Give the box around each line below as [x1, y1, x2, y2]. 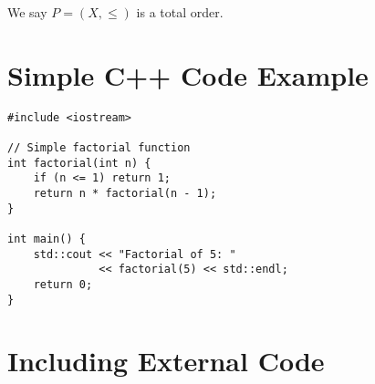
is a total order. [136, 3, 224, 21]
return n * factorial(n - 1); [33, 187, 217, 200]
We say [7, 3, 47, 21]
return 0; [33, 277, 93, 291]
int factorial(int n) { [7, 156, 151, 170]
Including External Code [7, 342, 325, 379]
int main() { [7, 232, 86, 245]
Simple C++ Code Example [7, 56, 369, 93]
